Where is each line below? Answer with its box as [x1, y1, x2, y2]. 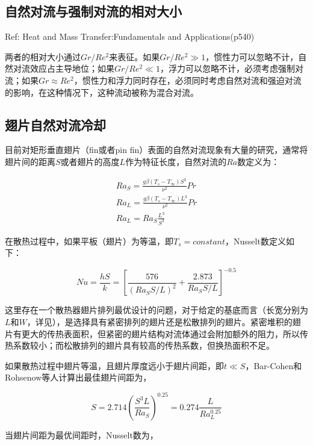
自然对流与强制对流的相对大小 [5, 2, 182, 20]
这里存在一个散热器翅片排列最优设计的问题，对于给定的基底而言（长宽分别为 [5, 303, 308, 316]
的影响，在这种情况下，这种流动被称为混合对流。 [5, 86, 199, 98]
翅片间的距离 [5, 155, 55, 167]
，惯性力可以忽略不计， [205, 50, 299, 63]
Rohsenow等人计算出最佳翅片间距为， [5, 371, 152, 384]
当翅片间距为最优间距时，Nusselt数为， [5, 428, 158, 441]
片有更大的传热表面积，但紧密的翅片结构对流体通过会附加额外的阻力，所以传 [5, 327, 308, 340]
